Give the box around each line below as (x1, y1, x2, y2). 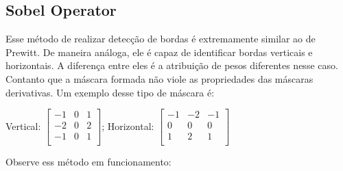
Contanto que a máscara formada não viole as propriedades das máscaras (5, 71, 314, 85)
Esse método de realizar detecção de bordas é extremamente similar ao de (5, 31, 316, 46)
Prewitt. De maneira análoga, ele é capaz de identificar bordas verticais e (5, 44, 313, 59)
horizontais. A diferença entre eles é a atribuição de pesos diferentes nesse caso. (5, 58, 338, 73)
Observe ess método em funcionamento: (5, 155, 171, 169)
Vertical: (5, 118, 41, 133)
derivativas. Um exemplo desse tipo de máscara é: (5, 85, 215, 99)
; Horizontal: (102, 118, 154, 133)
